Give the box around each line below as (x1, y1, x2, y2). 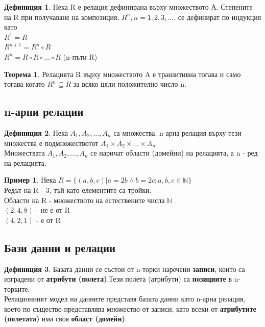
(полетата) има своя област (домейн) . (4, 313, 127, 324)
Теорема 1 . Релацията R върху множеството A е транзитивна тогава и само (4, 68, 241, 79)
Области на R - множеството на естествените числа (4, 194, 165, 205)
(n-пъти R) (63, 51, 98, 62)
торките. (4, 283, 30, 294)
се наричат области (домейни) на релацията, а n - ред (90, 147, 258, 158)
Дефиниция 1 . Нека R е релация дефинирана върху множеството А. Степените (4, 2, 253, 12)
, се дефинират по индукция (174, 11, 261, 22)
